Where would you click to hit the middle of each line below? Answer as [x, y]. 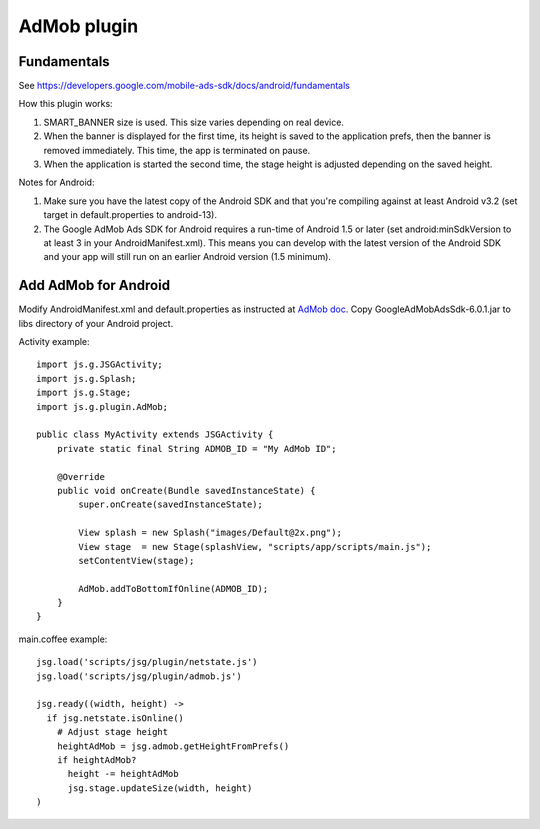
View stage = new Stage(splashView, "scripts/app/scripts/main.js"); [255, 546]
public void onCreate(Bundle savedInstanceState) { [186, 490]
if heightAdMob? [96, 759]
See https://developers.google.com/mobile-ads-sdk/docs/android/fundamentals [184, 86]
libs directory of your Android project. [96, 323]
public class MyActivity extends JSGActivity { [155, 434]
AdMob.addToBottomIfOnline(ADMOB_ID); [173, 588]
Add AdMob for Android [94, 285]
